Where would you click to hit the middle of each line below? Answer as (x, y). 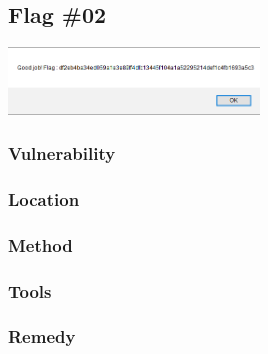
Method (40, 244)
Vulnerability (62, 153)
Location (44, 198)
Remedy (42, 336)
